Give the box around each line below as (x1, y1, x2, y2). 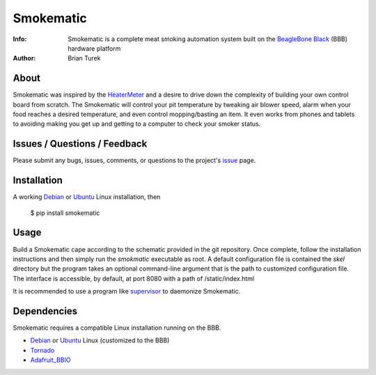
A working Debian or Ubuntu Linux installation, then (13, 193, 161, 201)
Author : (13, 54, 36, 63)
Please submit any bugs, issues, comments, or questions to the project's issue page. (13, 157, 256, 165)
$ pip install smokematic (30, 209, 100, 217)
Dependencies (13, 305, 78, 317)
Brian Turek (68, 54, 101, 63)
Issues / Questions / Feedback (13, 138, 148, 150)
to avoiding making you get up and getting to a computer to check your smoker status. (13, 120, 261, 128)
